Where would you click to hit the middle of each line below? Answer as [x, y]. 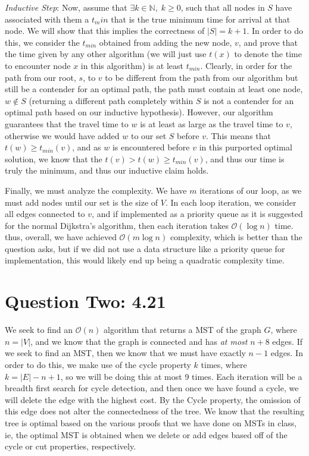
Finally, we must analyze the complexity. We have [96, 190]
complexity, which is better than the [236, 237]
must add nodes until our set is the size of [82, 202]
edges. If [287, 341]
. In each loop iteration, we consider [231, 202]
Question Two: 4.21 [85, 301]
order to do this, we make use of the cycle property [98, 364]
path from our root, [40, 77]
